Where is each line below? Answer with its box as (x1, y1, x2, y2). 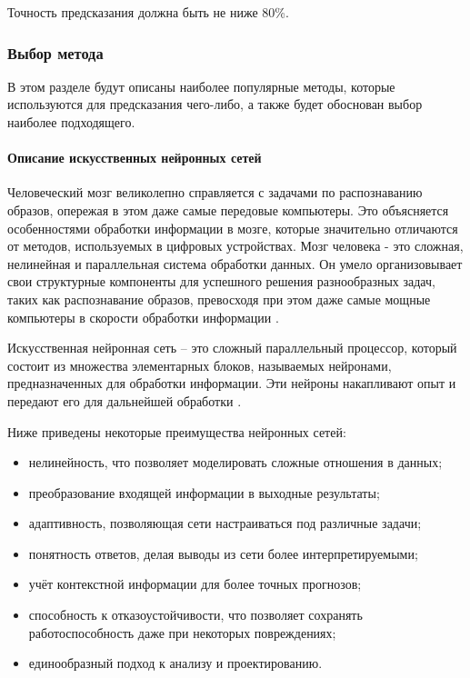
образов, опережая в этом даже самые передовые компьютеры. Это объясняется (7, 200, 449, 219)
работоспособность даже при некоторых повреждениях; (28, 623, 336, 642)
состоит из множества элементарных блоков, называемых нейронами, (7, 355, 392, 374)
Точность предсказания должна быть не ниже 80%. (7, 3, 289, 21)
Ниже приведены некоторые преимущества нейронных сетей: (7, 422, 346, 441)
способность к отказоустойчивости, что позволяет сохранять (28, 605, 363, 624)
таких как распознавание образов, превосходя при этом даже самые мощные (7, 289, 431, 308)
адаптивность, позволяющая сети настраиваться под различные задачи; (28, 513, 422, 533)
